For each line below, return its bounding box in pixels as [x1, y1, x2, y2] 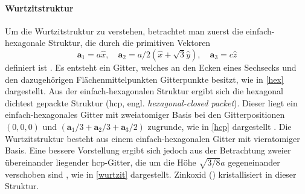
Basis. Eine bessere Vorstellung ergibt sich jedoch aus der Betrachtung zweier [5, 144, 291, 157]
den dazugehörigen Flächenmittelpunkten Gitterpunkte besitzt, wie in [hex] [5, 73, 284, 85]
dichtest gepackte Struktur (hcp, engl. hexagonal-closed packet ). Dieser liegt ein [5, 96, 298, 109]
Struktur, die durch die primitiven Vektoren [48, 36, 211, 49]
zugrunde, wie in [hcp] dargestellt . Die [147, 120, 292, 132]
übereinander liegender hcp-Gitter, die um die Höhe [5, 155, 196, 168]
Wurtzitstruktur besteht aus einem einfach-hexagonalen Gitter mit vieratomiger [5, 132, 300, 144]
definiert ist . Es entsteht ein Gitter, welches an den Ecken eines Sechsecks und [5, 60, 297, 73]
